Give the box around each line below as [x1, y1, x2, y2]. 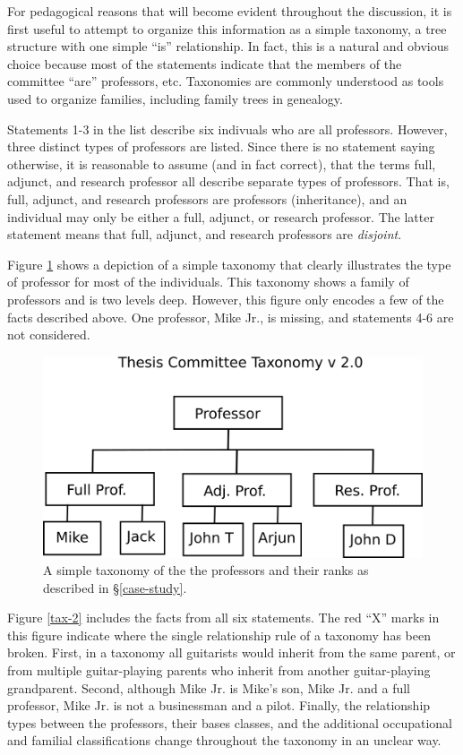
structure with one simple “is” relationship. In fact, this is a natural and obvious [7, 37, 450, 56]
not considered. [7, 325, 90, 344]
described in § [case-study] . [43, 578, 187, 596]
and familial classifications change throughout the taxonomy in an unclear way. [7, 731, 442, 750]
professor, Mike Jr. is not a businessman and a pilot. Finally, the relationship [7, 696, 431, 715]
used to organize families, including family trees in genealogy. [7, 89, 343, 107]
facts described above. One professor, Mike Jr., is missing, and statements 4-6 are [7, 307, 454, 326]
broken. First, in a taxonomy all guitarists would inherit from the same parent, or [7, 643, 456, 662]
